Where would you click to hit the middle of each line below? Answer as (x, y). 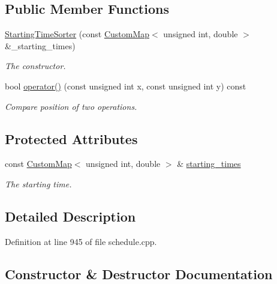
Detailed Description (70, 216)
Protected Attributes (71, 138)
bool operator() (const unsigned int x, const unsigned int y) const (126, 86)
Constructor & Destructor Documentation (139, 273)
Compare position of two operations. (71, 106)
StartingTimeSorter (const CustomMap (77, 34)
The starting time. (38, 183)
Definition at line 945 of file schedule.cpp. (81, 241)
